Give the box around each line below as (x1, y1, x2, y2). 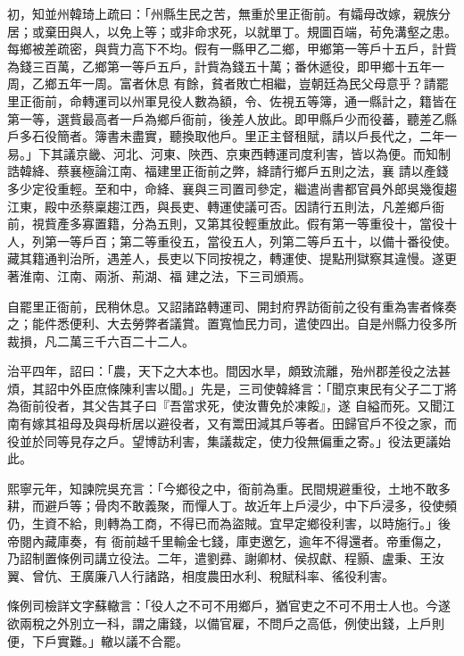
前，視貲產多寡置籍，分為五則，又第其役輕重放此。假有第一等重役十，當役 (7, 214, 444, 233)
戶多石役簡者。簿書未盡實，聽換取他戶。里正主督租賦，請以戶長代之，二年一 (7, 127, 457, 145)
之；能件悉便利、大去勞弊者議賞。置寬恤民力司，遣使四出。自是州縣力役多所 (7, 314, 457, 333)
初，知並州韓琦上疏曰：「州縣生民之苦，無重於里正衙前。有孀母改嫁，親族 (7, 4, 438, 22)
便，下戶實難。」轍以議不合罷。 (7, 631, 188, 650)
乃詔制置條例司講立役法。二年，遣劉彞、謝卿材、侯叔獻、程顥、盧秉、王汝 (7, 549, 444, 568)
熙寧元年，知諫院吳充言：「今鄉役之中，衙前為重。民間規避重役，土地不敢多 (7, 478, 451, 497)
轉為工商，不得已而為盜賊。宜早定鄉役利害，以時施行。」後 (106, 514, 451, 533)
